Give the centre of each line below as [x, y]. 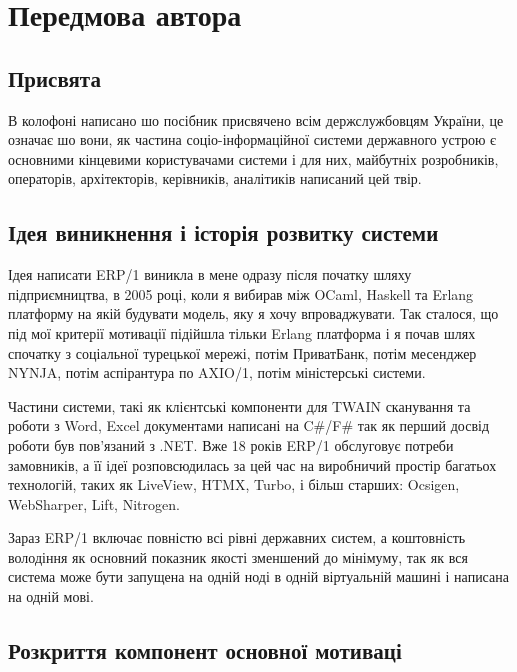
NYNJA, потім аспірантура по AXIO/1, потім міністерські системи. [217, 372]
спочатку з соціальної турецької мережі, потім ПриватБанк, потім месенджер [242, 352]
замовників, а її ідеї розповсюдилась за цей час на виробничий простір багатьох [252, 464]
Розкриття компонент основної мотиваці [205, 650]
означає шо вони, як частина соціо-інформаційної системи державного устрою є [252, 139]
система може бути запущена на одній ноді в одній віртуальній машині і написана [258, 576]
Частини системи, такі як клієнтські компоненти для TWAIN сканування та [239, 405]
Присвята [54, 77]
